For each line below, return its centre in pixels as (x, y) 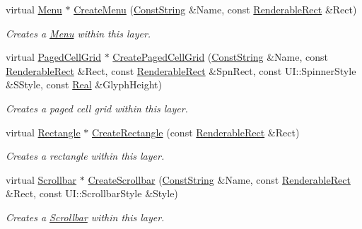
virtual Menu (34, 9)
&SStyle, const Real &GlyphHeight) (84, 84)
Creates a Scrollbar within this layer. (85, 217)
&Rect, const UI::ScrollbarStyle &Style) (92, 193)
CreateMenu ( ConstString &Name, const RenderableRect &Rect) (215, 9)
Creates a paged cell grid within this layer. (97, 108)
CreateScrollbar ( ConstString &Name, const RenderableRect (219, 179)
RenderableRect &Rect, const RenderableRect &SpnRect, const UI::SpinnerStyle (181, 70)
